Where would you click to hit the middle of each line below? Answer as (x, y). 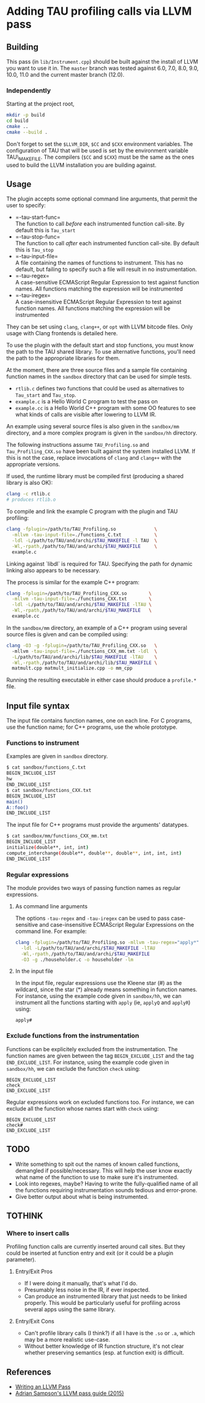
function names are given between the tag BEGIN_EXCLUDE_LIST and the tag (100, 1055)
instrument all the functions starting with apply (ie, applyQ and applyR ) (103, 1003)
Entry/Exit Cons (35, 1321)
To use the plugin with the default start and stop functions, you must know (100, 345)
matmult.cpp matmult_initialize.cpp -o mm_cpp (72, 668)
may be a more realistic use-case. (67, 1340)
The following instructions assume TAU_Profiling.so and (78, 445)
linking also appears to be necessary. (54, 570)
